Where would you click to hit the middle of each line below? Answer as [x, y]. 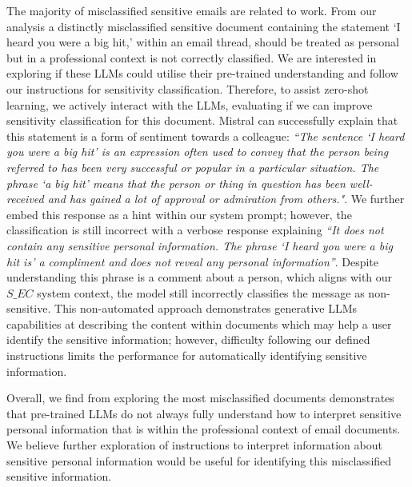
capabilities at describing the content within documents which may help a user [199, 323]
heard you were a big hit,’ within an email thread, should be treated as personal [203, 42]
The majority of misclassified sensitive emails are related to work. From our [192, 10]
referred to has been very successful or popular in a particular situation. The [193, 167]
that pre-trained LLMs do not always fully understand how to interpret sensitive [204, 413]
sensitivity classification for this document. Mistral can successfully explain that [202, 120]
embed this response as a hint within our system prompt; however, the [179, 214]
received [25, 199]
